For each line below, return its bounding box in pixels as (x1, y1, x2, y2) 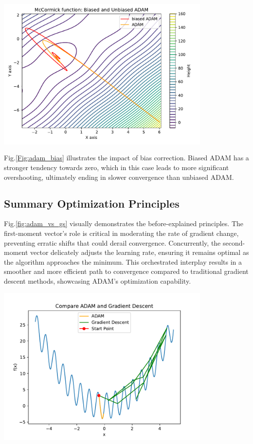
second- (223, 237, 245, 248)
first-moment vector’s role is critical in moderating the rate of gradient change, (4, 228, 239, 238)
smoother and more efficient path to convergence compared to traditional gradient (4, 266, 249, 276)
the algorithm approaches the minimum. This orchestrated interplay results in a (4, 256, 242, 267)
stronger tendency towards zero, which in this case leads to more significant (4, 162, 229, 172)
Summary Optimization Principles (4, 195, 180, 211)
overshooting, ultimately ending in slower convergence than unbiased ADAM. (4, 172, 234, 182)
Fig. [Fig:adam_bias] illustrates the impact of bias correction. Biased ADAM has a (4, 153, 249, 163)
